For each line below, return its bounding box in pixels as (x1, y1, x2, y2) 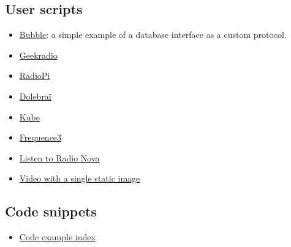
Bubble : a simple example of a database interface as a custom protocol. (19, 28, 287, 41)
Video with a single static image (19, 172, 140, 185)
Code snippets (5, 202, 97, 221)
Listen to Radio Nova (19, 151, 100, 164)
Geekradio (19, 48, 58, 61)
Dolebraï (19, 89, 51, 102)
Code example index (19, 230, 96, 243)
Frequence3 (19, 131, 62, 144)
